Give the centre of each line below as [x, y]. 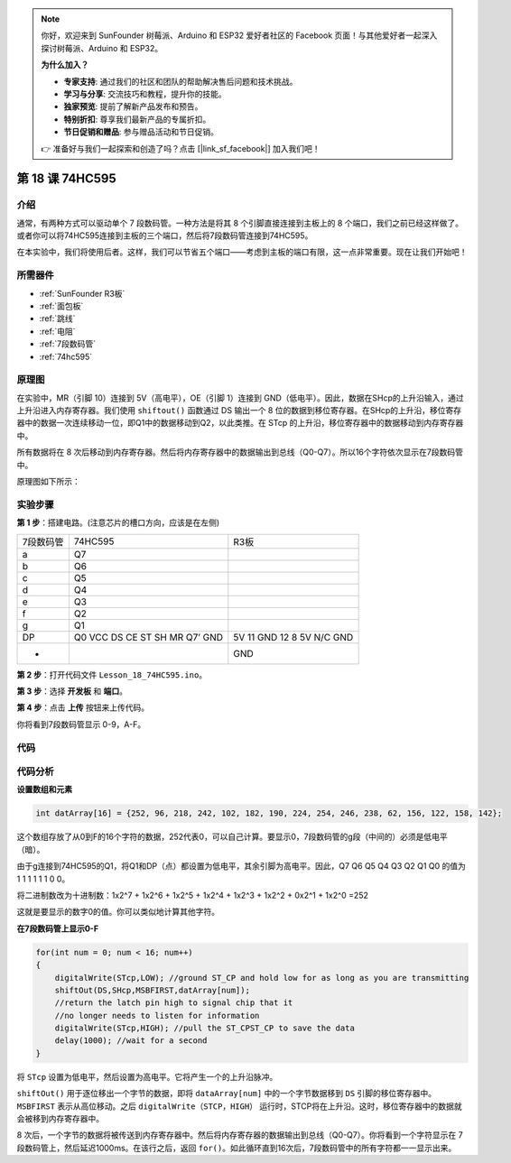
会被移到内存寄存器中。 [60, 1119]
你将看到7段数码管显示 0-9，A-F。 [81, 724]
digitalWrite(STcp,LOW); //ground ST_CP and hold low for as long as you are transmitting [262, 978]
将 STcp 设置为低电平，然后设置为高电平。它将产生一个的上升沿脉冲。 [147, 1076]
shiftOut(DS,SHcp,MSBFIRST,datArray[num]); [152, 990]
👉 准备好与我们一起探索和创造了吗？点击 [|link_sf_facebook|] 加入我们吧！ [181, 148]
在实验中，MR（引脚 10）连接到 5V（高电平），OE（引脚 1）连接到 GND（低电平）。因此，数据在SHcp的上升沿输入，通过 [240, 398]
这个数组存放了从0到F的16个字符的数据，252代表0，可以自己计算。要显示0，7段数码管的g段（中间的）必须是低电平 [232, 837]
